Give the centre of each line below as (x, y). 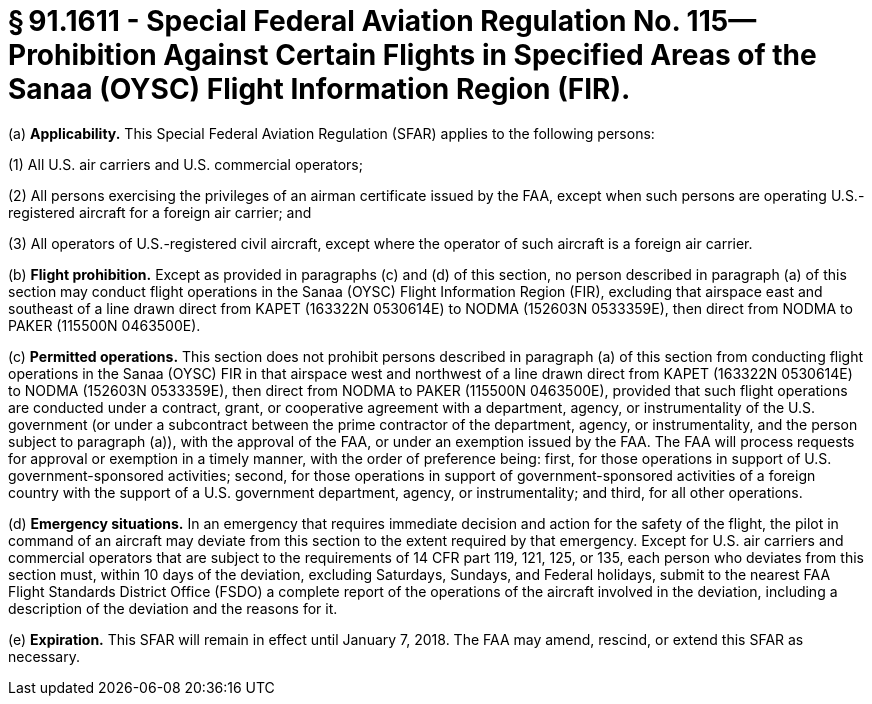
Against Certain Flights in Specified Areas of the (490, 55)
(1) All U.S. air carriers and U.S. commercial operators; (185, 164)
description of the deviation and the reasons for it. (173, 608)
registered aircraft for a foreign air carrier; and (160, 212)
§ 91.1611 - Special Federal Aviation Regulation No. (344, 21)
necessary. (44, 656)
